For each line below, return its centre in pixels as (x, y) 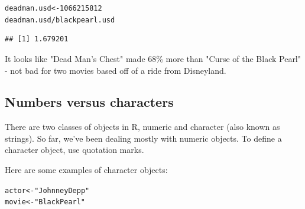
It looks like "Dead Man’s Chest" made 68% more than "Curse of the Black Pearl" (153, 58)
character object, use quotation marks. (74, 150)
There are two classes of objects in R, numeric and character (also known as (142, 127)
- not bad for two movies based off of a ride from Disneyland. (116, 70)
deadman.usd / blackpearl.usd (60, 20)
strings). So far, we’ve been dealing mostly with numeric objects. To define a (143, 138)
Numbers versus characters (89, 102)
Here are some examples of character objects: (86, 170)
